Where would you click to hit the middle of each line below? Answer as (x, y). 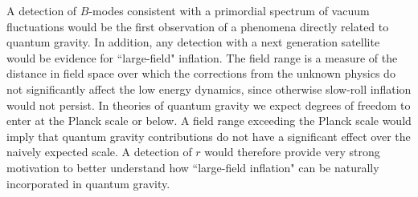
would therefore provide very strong (292, 152)
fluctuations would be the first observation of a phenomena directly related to (198, 26)
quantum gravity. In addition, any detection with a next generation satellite (193, 42)
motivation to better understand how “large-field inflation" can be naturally (193, 167)
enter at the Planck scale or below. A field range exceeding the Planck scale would (209, 121)
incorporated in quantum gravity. (88, 183)
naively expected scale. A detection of (99, 152)
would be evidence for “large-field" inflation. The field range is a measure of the (202, 57)
